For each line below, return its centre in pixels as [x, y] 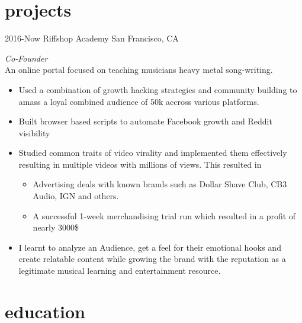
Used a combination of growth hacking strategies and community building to [158, 89]
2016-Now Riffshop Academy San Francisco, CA [92, 38]
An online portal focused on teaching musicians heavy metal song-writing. [139, 70]
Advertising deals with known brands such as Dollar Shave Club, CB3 [160, 184]
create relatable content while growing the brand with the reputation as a [152, 259]
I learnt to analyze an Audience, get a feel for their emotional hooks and [150, 247]
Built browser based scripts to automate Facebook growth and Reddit [145, 121]
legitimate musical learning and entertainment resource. [120, 271]
